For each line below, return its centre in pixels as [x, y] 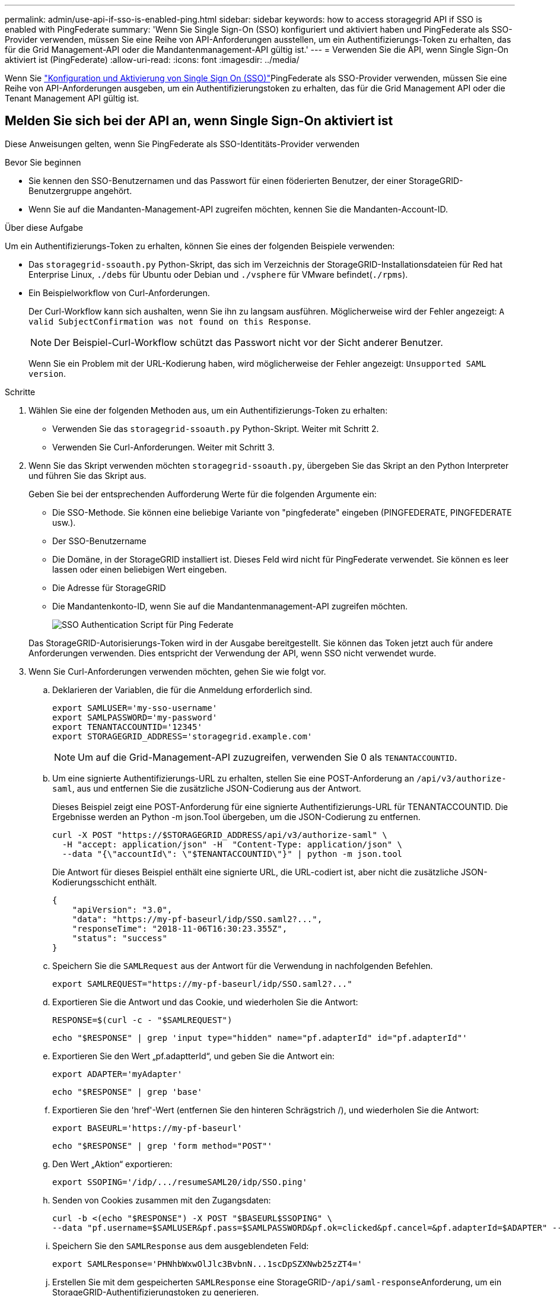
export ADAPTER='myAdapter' [117, 1074]
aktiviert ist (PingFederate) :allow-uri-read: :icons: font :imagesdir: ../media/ [152, 60]
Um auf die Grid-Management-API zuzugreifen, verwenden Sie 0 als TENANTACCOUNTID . [268, 757]
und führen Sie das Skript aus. [87, 475]
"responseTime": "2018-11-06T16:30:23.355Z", [180, 928]
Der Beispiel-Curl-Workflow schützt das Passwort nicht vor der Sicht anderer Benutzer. [249, 342]
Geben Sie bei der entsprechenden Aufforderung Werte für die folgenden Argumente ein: [203, 494]
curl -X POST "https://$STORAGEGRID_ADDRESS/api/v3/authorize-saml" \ [220, 835]
